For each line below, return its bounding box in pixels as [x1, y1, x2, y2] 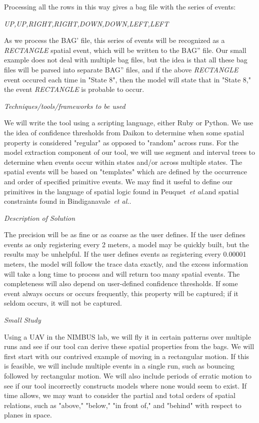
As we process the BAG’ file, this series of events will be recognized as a [4, 35, 225, 45]
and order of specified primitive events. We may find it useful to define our [4, 176, 232, 186]
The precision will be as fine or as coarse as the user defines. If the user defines [4, 229, 245, 240]
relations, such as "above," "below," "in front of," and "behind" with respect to [4, 400, 241, 410]
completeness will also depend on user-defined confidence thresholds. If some [4, 278, 238, 289]
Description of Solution [4, 212, 75, 223]
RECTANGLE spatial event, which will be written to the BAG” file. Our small [4, 44, 246, 55]
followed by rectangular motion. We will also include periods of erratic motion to [4, 371, 252, 381]
